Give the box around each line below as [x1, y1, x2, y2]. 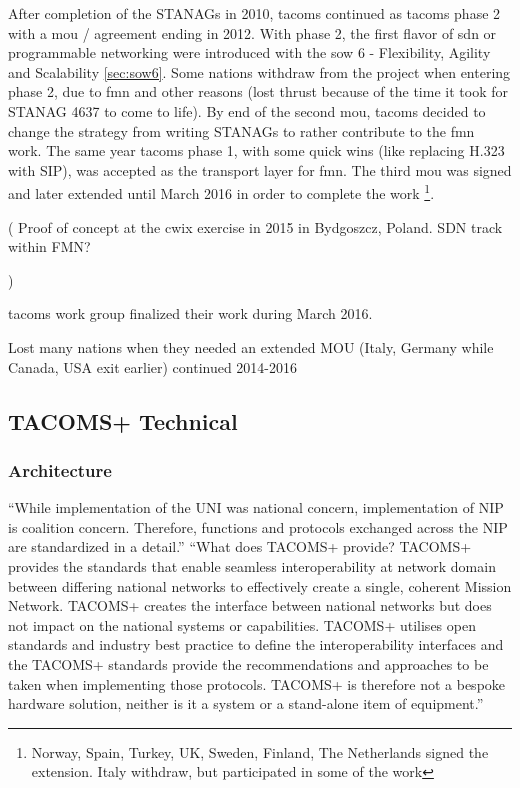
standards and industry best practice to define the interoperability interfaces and [8, 634, 504, 655]
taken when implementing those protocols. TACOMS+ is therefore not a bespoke [8, 673, 506, 694]
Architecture [8, 457, 112, 482]
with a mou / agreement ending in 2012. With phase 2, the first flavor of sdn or [8, 22, 497, 43]
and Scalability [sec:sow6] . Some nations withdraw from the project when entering [8, 61, 511, 82]
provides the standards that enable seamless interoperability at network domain [8, 555, 496, 576]
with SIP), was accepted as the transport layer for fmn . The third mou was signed [8, 159, 512, 180]
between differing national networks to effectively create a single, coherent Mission [8, 575, 512, 596]
